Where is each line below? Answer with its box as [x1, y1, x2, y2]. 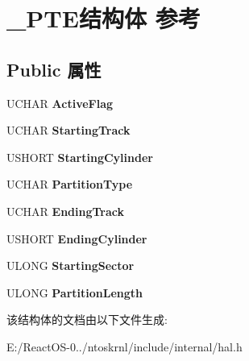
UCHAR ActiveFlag [6, 94, 114, 111]
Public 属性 [6, 56, 102, 81]
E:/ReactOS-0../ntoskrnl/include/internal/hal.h [6, 338, 243, 355]
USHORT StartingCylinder [6, 148, 153, 165]
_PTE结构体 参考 [6, 2, 201, 35]
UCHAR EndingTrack [6, 202, 125, 219]
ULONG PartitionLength [6, 284, 143, 301]
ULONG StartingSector [6, 257, 135, 274]
